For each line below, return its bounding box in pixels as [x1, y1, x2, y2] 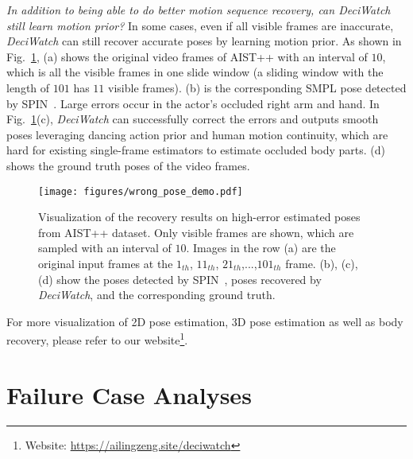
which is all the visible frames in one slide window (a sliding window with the [6, 64, 384, 80]
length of [6, 79, 50, 95]
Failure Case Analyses [6, 378, 252, 410]
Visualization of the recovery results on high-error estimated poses [38, 208, 361, 225]
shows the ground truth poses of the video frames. [6, 157, 250, 173]
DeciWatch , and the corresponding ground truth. [38, 286, 276, 303]
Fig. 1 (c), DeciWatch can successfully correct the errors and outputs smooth [6, 111, 379, 127]
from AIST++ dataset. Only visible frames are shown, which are [38, 224, 354, 240]
